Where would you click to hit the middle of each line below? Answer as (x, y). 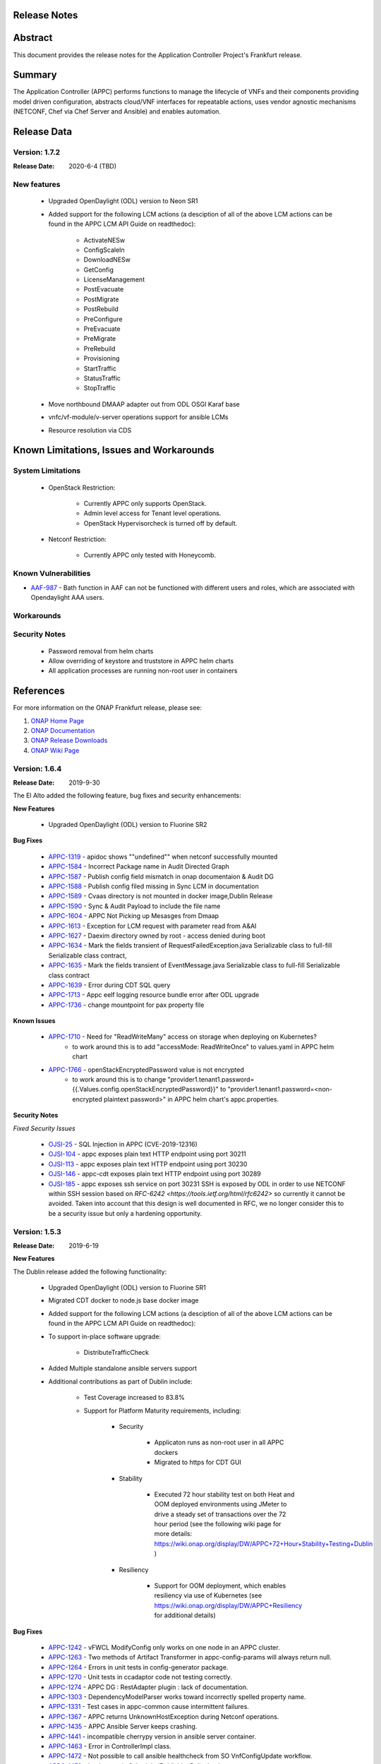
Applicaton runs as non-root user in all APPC (219, 1442)
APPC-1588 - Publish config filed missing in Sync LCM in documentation (153, 886)
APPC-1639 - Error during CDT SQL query (109, 985)
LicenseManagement (114, 279)
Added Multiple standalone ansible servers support (123, 1368)
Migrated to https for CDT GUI (198, 1462)
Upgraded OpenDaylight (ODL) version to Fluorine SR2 (128, 825)
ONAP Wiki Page (55, 750)
